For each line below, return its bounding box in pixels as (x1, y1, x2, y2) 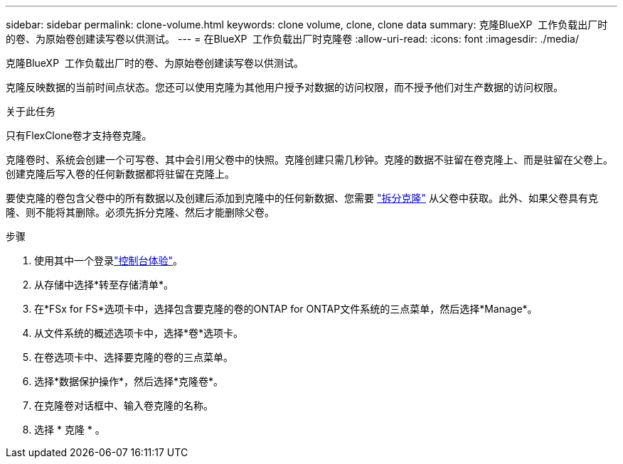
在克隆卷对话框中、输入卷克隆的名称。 (34, 399, 213, 411)
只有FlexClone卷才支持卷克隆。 (6, 129, 152, 141)
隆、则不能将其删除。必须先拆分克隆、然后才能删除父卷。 (6, 206, 275, 218)
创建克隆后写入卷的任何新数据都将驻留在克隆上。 (6, 168, 235, 180)
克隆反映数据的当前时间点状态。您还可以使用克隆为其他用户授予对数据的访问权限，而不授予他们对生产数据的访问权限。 (6, 81, 563, 93)
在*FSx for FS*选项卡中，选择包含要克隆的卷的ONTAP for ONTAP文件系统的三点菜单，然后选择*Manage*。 (34, 303, 538, 315)
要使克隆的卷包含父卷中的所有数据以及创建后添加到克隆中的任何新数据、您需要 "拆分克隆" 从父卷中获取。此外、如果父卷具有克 (6, 192, 598, 204)
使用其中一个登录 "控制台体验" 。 (34, 254, 183, 266)
